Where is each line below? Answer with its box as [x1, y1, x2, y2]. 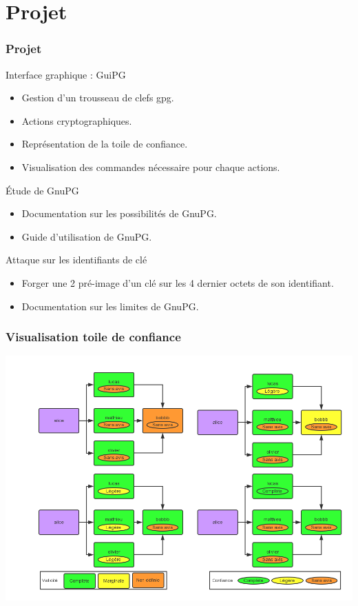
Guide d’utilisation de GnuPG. [21, 229, 152, 243]
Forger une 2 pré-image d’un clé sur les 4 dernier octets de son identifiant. [21, 275, 334, 290]
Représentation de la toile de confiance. [21, 137, 188, 151]
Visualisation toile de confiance [6, 328, 181, 345]
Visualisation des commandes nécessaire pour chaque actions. [21, 159, 280, 174]
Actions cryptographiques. [21, 113, 132, 128]
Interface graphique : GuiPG [6, 67, 126, 81]
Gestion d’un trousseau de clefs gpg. [21, 90, 174, 105]
